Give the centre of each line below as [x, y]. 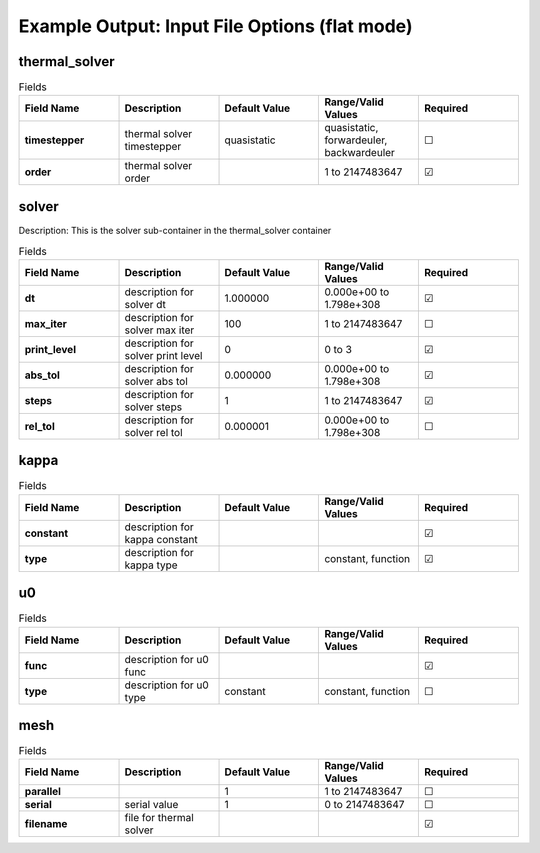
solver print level [163, 355]
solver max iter [159, 330]
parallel [43, 792]
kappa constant [161, 539]
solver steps [153, 407]
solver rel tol [154, 432]
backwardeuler [359, 153]
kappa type [151, 565]
